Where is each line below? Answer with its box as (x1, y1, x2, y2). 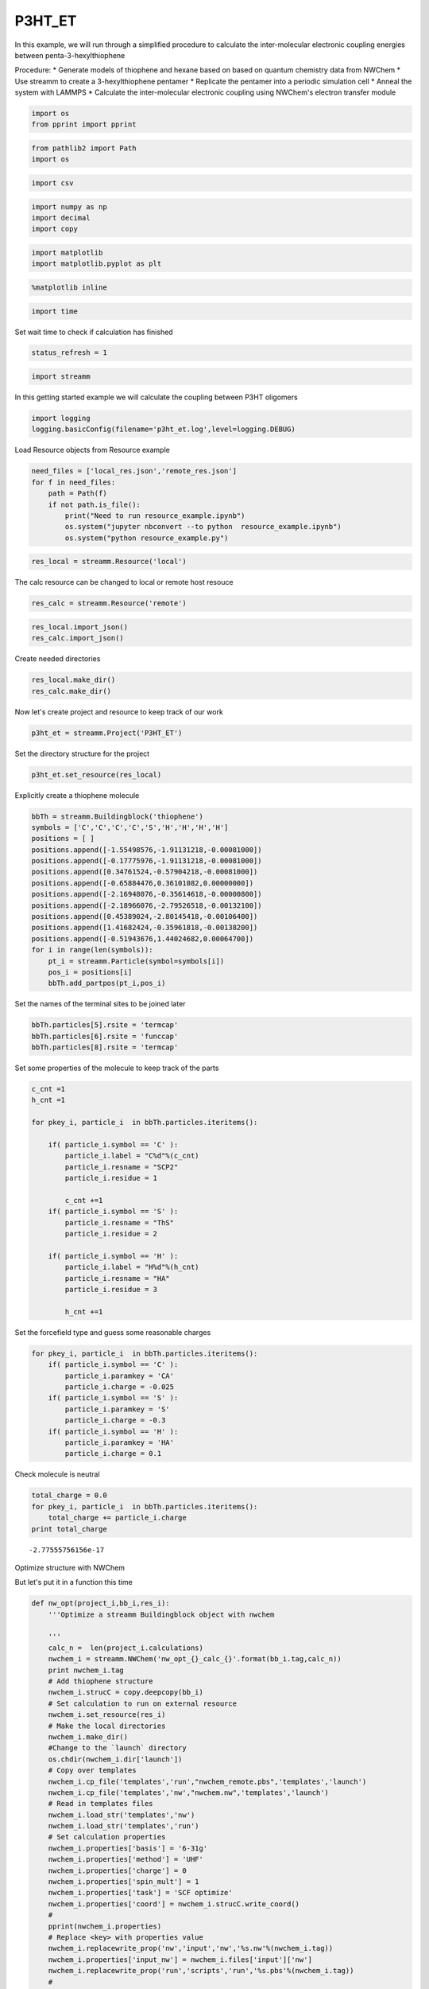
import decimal (31, 213, 91, 222)
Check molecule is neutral (14, 1469, 100, 1479)
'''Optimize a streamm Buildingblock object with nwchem (48, 1609, 275, 1619)
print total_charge (31, 1524, 107, 1533)
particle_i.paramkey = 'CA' (64, 1371, 175, 1380)
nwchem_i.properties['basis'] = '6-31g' (48, 1843, 208, 1853)
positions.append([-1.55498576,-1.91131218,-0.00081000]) (31, 845, 262, 854)
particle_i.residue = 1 (64, 1174, 158, 1183)
